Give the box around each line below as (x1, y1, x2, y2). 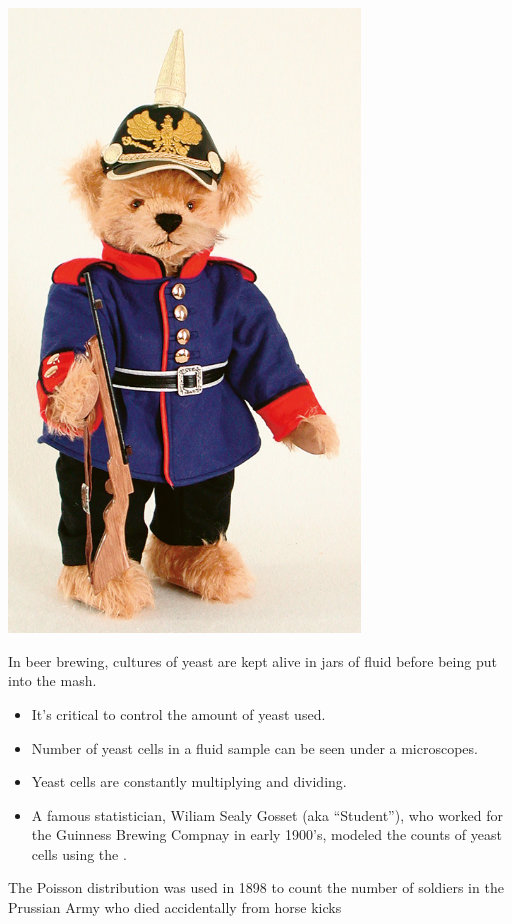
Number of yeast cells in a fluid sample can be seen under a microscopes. (31, 737, 478, 758)
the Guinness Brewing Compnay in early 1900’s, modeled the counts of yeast (31, 824, 502, 845)
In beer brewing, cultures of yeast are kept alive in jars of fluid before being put (8, 650, 497, 671)
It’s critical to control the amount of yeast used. (31, 703, 326, 724)
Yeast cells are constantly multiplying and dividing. (31, 771, 347, 792)
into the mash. (8, 670, 97, 691)
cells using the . (31, 843, 127, 864)
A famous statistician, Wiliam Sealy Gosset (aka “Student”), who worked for (31, 804, 503, 825)
